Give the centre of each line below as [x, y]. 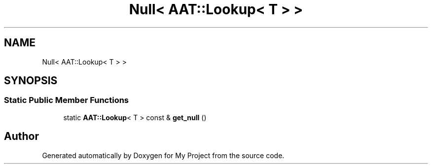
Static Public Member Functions [67, 100]
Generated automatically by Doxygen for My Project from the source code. [163, 155]
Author [21, 136]
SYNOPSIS [31, 81]
